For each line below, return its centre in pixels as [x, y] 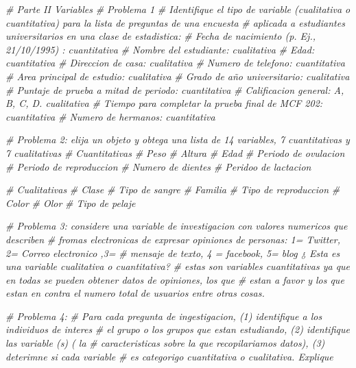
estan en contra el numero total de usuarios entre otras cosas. [135, 293]
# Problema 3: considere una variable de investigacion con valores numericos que [177, 226]
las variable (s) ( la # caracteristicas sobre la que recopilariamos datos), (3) [165, 343]
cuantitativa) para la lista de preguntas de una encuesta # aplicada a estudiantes [175, 22]
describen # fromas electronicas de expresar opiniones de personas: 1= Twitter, [173, 239]
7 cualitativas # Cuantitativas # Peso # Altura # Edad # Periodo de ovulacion [175, 152]
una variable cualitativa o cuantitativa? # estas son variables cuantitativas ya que [178, 266]
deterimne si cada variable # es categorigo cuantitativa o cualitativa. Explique [169, 356]
